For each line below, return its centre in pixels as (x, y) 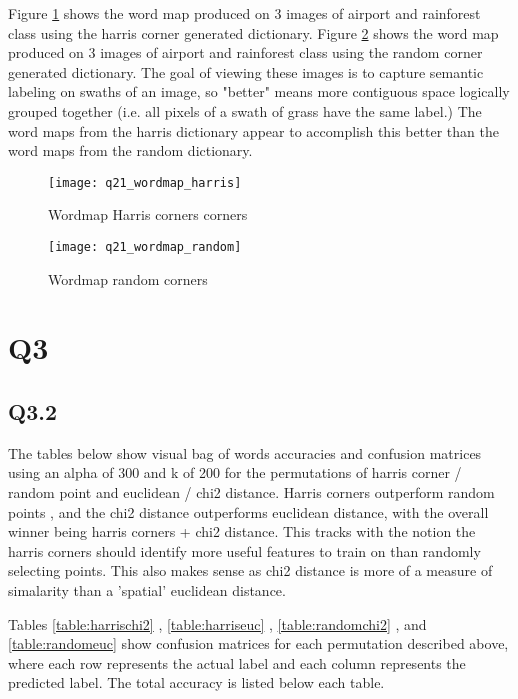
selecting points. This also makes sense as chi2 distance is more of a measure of (250, 570)
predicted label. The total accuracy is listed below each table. (196, 682)
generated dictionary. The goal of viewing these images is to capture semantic (246, 71)
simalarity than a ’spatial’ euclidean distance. (147, 589)
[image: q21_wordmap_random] (145, 247)
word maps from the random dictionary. (130, 150)
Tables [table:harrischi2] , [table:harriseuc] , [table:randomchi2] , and (217, 623)
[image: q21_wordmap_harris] (145, 182)
